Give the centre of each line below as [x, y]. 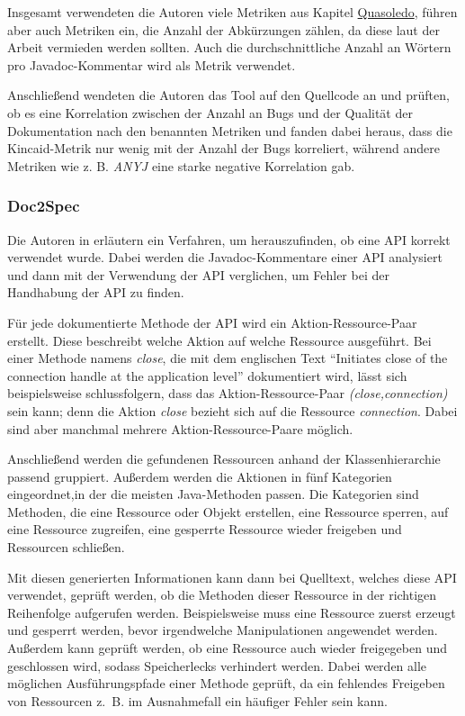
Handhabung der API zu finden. [96, 292]
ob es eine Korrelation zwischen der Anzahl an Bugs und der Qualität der [210, 112]
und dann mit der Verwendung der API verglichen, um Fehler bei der [198, 274]
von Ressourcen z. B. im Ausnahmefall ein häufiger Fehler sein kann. [197, 700]
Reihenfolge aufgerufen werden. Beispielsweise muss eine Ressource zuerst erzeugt [232, 612]
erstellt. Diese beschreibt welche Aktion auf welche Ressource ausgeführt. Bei [219, 340]
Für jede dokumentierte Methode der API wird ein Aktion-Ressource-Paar [212, 322]
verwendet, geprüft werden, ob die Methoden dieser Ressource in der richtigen [222, 595]
